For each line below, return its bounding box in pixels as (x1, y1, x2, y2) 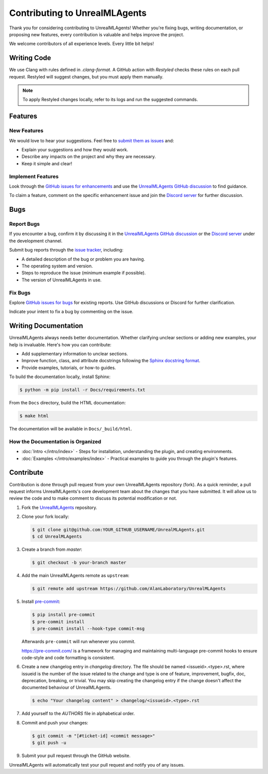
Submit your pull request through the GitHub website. (21, 753, 131, 759)
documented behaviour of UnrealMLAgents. (21, 685, 112, 691)
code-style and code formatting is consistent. (21, 654, 115, 660)
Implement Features (9, 173, 59, 180)
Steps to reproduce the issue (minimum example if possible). (21, 270, 146, 276)
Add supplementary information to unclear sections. (21, 350, 129, 357)
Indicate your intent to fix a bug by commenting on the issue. (9, 309, 134, 315)
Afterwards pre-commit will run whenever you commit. (21, 639, 136, 645)
